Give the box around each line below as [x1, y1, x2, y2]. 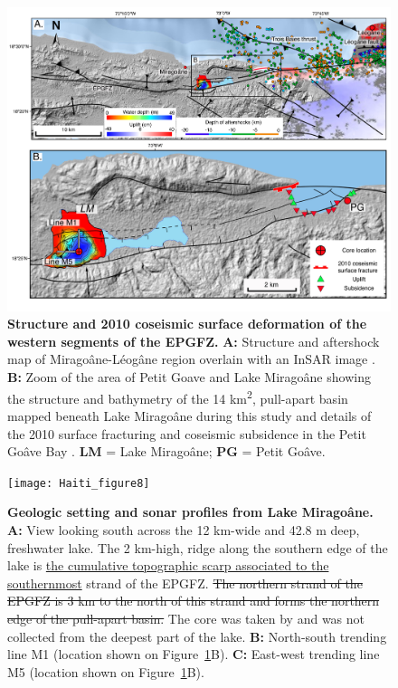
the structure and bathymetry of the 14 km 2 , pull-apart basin [7, 386, 348, 407]
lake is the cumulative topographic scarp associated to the [7, 556, 329, 575]
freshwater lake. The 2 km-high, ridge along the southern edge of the [7, 538, 388, 557]
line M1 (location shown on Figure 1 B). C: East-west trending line [7, 645, 380, 664]
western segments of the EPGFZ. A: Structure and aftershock [7, 331, 380, 350]
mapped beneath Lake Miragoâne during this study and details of [7, 406, 372, 425]
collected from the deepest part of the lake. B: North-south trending [7, 626, 387, 645]
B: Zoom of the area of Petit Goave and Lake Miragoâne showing [7, 368, 371, 387]
